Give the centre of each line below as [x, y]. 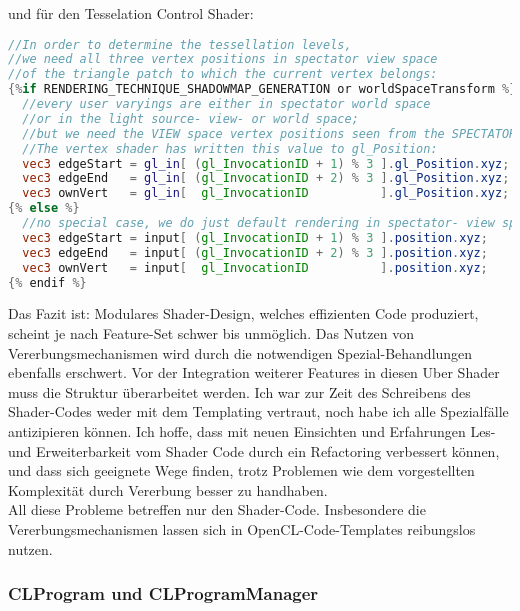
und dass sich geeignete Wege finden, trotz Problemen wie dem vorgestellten [241, 470]
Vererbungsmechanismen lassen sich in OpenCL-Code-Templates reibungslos [242, 529]
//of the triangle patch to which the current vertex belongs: [223, 74]
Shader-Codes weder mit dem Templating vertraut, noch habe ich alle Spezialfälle [258, 411]
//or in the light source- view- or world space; [190, 118]
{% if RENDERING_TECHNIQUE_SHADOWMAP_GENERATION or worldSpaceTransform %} [262, 89]
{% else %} [44, 208]
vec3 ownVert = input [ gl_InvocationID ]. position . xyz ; [255, 267]
